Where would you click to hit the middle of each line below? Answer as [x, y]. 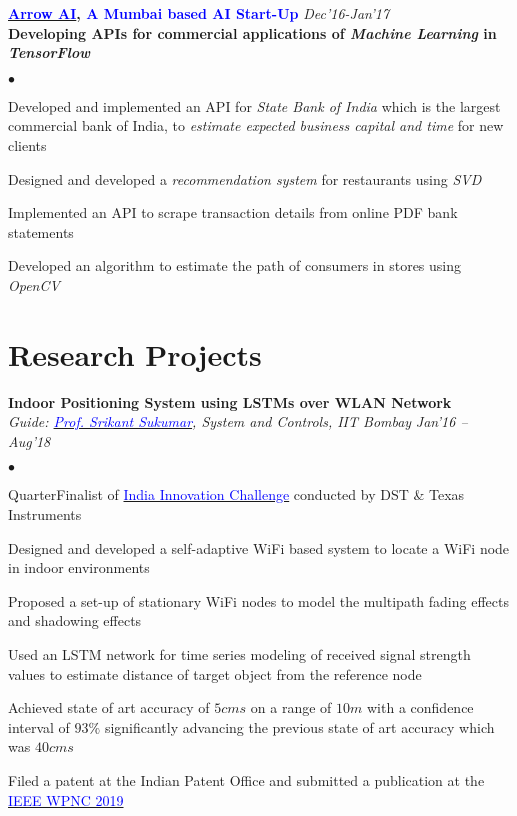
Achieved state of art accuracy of [109, 707]
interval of [39, 726]
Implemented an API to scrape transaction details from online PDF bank [233, 212]
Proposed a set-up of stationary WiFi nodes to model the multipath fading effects [258, 600]
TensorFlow [49, 52]
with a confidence [420, 707]
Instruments [45, 514]
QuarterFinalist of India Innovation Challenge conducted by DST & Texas [236, 494]
